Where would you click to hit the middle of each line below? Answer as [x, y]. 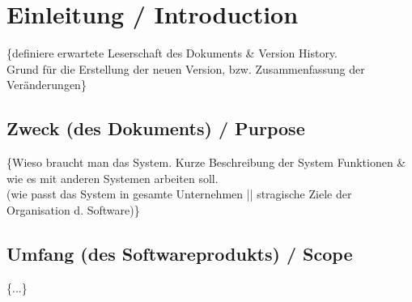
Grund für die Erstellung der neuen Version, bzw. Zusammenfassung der [186, 68]
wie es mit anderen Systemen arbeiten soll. [113, 178]
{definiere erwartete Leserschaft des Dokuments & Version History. [172, 53]
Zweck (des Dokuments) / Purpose [156, 128]
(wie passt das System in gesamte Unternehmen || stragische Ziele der [179, 194]
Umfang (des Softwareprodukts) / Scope [180, 253]
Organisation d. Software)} [73, 209]
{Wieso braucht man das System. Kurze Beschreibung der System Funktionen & [206, 162]
